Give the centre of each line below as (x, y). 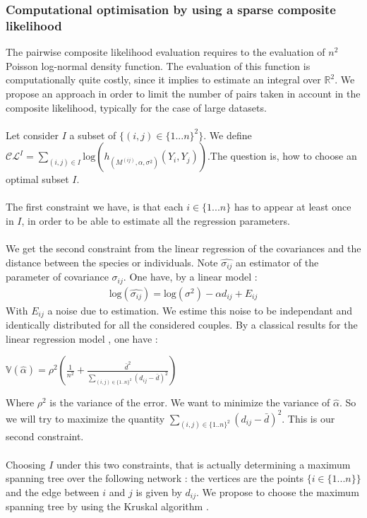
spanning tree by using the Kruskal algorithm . (107, 506)
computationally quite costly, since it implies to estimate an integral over (163, 80)
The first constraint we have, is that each (95, 207)
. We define (228, 135)
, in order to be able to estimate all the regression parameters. (156, 221)
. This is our (308, 418)
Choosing (26, 464)
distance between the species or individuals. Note (112, 262)
